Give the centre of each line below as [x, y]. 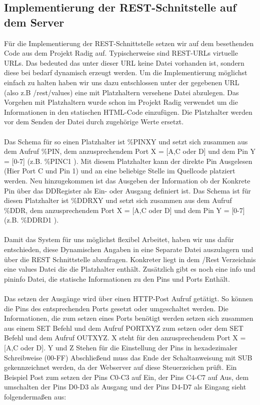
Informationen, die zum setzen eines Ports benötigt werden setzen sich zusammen [129, 318]
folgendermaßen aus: [35, 396]
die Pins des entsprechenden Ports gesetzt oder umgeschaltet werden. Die [116, 308]
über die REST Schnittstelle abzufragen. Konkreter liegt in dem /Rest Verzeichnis [130, 259]
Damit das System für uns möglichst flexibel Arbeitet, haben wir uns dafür [119, 239]
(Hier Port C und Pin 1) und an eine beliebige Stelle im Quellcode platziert [120, 171]
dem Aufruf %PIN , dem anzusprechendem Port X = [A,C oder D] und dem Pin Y [130, 151]
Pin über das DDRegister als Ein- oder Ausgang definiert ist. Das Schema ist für [127, 190]
